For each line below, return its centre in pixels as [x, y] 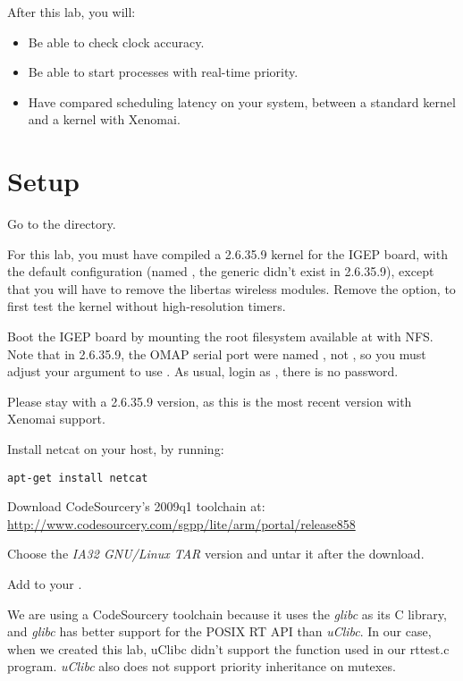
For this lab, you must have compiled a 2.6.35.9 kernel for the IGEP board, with [227, 253]
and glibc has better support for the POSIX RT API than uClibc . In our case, [219, 631]
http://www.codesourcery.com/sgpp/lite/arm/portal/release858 [181, 523]
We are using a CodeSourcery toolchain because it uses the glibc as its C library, [227, 614]
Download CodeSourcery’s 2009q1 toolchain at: [136, 506]
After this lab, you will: [72, 12]
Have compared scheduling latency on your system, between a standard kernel [242, 101]
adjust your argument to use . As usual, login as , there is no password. [203, 371]
